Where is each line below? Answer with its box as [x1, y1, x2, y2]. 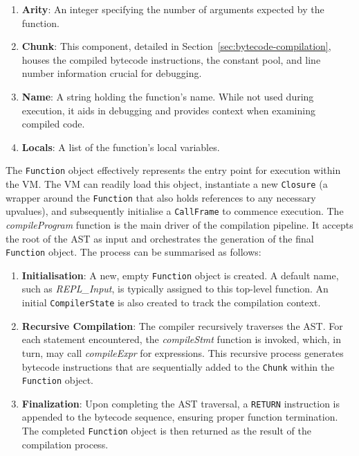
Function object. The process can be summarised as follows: [6, 245, 261, 259]
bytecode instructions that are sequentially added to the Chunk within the [21, 359, 335, 374]
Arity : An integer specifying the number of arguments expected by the [21, 2, 324, 16]
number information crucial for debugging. [21, 66, 202, 80]
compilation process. [21, 437, 109, 451]
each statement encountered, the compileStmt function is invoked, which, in [21, 332, 341, 347]
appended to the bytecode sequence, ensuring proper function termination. [21, 410, 338, 424]
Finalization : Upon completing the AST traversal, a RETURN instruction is [21, 396, 340, 410]
